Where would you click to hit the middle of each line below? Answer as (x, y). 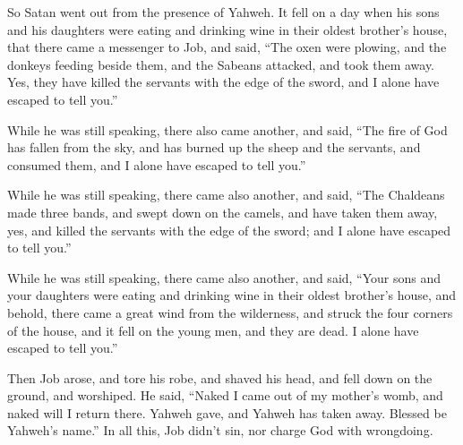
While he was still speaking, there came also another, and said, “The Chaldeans (226, 195)
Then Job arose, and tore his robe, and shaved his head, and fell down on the (220, 377)
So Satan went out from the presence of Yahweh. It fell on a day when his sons (223, 12)
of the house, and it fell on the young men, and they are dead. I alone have (213, 330)
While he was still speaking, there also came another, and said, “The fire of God (227, 129)
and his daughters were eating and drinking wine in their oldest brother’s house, (227, 29)
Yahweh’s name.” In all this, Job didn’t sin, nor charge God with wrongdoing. (220, 430)
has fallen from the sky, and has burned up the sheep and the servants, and (214, 147)
